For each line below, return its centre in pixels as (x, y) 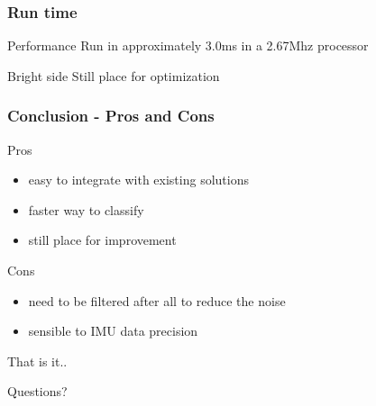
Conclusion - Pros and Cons (111, 116)
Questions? (37, 391)
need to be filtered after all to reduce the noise (157, 300)
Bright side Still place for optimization (114, 75)
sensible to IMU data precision (113, 331)
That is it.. (37, 361)
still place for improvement (102, 240)
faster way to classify (86, 209)
